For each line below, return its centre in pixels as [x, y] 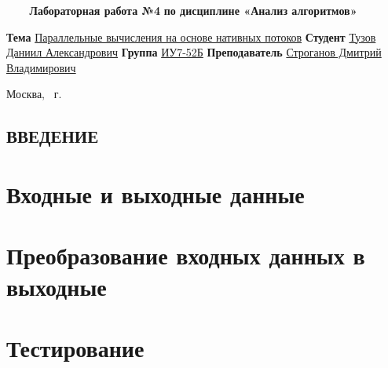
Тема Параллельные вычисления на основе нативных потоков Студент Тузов [191, 36]
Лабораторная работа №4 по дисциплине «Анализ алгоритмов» [193, 10]
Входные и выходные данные [156, 193]
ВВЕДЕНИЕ [53, 136]
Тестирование [75, 347]
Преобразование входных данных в [186, 255]
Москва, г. [34, 94]
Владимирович [41, 67]
